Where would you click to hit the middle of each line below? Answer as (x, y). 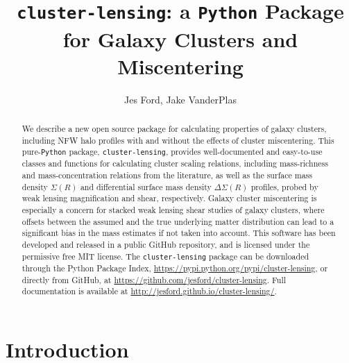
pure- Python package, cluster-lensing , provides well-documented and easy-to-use (172, 152)
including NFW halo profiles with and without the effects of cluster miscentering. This (178, 140)
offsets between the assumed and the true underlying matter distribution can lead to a (178, 221)
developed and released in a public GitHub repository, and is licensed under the (166, 245)
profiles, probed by (284, 186)
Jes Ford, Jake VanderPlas (180, 99)
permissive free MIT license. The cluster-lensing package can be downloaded (165, 256)
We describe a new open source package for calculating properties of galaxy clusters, (174, 129)
